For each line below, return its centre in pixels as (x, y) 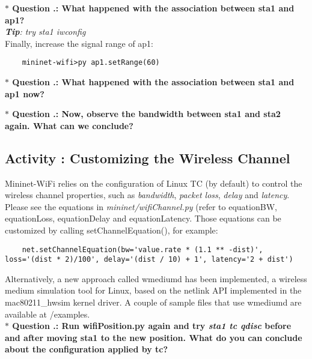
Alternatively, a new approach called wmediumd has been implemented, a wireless (156, 278)
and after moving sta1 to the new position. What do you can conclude (154, 337)
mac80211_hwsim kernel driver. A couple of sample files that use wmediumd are (153, 302)
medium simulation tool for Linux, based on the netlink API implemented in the (153, 290)
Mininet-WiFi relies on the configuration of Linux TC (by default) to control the (154, 183)
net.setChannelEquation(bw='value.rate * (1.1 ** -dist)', (142, 249)
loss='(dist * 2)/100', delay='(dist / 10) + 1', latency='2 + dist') (149, 260)
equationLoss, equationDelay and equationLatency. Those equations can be (143, 218)
